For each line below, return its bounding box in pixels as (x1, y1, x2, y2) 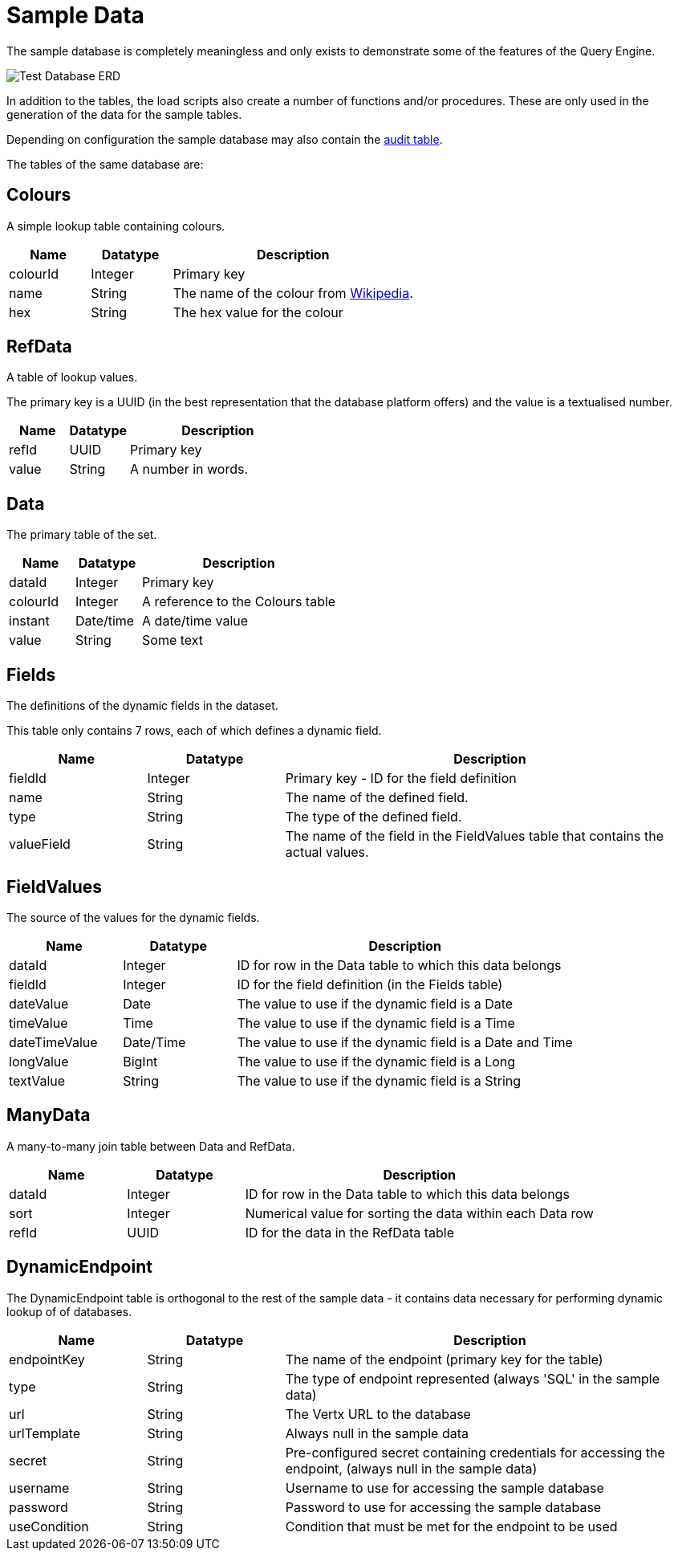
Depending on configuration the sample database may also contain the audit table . (6, 132, 443, 146)
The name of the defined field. (285, 789, 469, 806)
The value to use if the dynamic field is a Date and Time (237, 1033, 573, 1050)
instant (9, 613, 50, 630)
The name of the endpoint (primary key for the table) (285, 1351, 603, 1367)
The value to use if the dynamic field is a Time (237, 1014, 515, 1031)
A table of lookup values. (6, 370, 138, 385)
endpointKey (9, 1351, 85, 1367)
